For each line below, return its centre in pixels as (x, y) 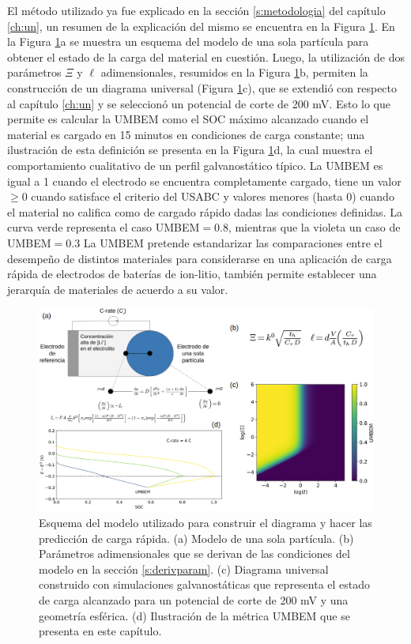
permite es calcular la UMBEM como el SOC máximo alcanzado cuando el (188, 119)
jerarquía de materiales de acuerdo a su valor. (118, 289)
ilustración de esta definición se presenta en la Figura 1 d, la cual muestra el (190, 150)
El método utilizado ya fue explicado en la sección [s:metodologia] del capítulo (196, 10)
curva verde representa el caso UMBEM (104, 227)
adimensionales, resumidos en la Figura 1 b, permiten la (234, 72)
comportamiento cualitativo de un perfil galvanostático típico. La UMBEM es (195, 165)
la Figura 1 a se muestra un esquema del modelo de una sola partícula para (188, 41)
